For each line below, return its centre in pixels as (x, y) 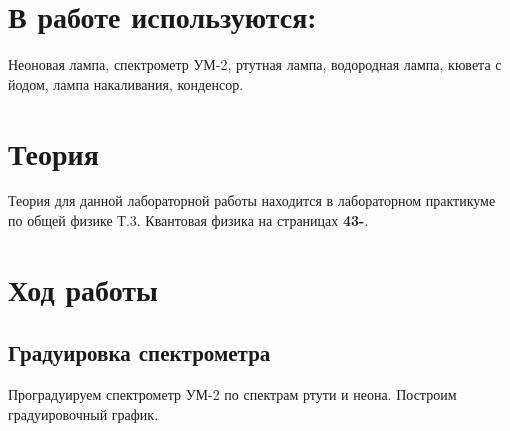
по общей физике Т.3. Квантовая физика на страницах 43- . (188, 220)
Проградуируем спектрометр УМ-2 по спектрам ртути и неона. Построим (232, 394)
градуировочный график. (83, 413)
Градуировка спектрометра (139, 352)
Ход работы (83, 288)
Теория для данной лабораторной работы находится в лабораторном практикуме (252, 200)
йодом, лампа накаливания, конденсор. (126, 83)
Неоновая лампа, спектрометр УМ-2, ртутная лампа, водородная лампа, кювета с (255, 64)
